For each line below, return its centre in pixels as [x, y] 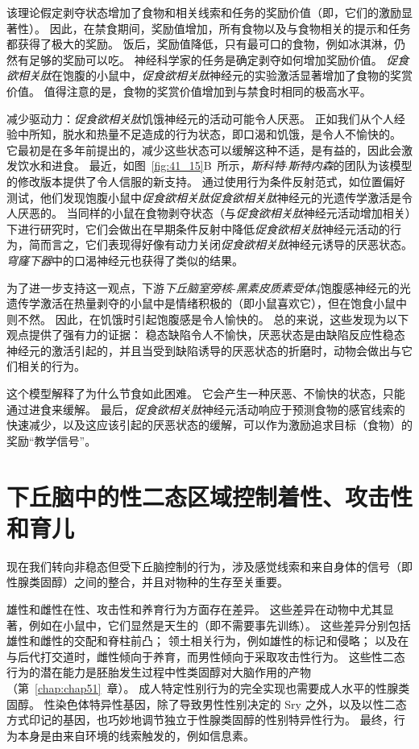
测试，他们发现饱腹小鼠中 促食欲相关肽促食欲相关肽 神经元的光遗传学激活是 [204, 197]
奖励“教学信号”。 [52, 440]
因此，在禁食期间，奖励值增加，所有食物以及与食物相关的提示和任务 [230, 28]
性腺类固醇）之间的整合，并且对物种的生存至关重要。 [147, 582]
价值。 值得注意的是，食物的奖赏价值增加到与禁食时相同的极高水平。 [189, 91]
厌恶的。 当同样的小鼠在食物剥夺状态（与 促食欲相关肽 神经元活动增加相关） [214, 213]
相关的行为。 [51, 366]
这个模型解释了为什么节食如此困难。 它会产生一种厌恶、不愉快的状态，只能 [206, 393]
